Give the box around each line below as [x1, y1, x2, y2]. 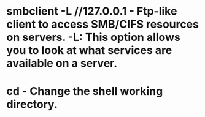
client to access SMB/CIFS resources [6, 17, 199, 31]
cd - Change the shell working [6, 85, 163, 99]
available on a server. [6, 56, 118, 70]
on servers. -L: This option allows [6, 31, 181, 44]
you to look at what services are [6, 43, 172, 58]
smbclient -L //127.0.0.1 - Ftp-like [6, 4, 177, 18]
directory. [6, 97, 58, 111]
